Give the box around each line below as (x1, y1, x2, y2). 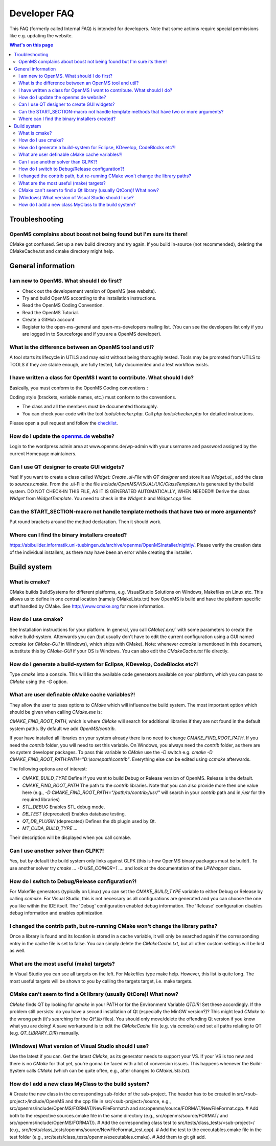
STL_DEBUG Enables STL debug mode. (22, 804, 105, 810)
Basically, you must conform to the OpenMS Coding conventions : (9, 385, 148, 391)
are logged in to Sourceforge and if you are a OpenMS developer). (22, 331, 162, 337)
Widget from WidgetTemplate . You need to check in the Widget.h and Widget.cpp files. (9, 496, 193, 502)
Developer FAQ (9, 8, 74, 19)
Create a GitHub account (22, 317, 75, 323)
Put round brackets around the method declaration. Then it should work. (9, 519, 162, 525)
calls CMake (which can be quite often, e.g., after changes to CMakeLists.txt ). (26, 1068, 191, 1074)
